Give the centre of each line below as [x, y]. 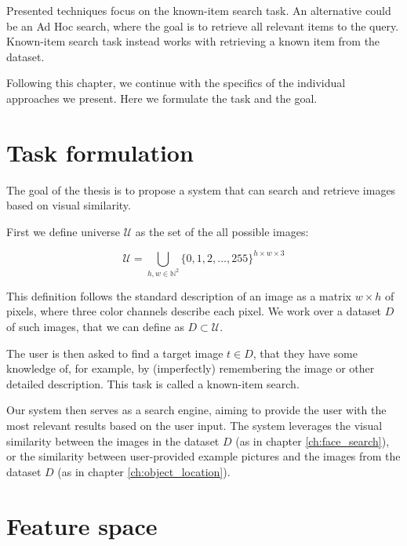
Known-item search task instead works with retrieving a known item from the [193, 41]
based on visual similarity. [69, 205]
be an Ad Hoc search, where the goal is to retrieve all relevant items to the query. [203, 25]
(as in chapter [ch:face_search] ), [313, 440]
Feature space [82, 525]
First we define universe [64, 231]
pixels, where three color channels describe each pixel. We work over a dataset [194, 311]
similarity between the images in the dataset [113, 440]
